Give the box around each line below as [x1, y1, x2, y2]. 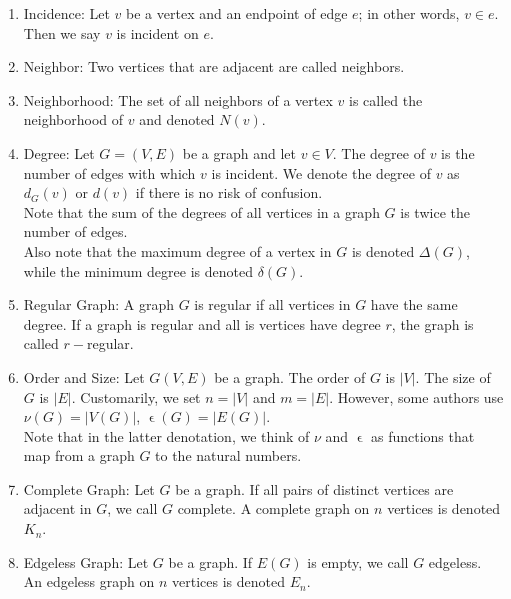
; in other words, [358, 3, 460, 23]
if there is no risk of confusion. [135, 182, 323, 203]
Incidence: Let [23, 3, 110, 23]
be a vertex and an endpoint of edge [126, 3, 348, 23]
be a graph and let [182, 142, 297, 163]
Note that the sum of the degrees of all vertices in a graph [23, 201, 380, 222]
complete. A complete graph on [177, 498, 370, 519]
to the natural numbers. [155, 445, 302, 466]
